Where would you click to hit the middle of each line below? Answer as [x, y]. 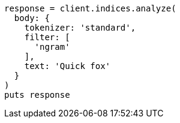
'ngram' [52, 47]
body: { [32, 18]
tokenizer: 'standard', [80, 28]
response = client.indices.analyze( [90, 8]
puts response [37, 95]
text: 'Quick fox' [67, 66]
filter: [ [47, 37]
